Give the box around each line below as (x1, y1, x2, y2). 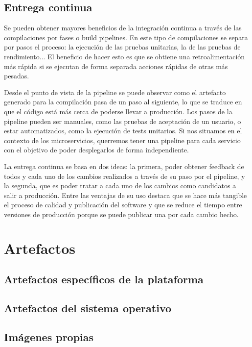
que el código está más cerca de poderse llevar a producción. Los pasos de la (4, 106, 232, 116)
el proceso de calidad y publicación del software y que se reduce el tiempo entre (4, 199, 242, 210)
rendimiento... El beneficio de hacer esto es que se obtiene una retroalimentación (4, 51, 245, 61)
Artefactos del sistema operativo (4, 300, 172, 316)
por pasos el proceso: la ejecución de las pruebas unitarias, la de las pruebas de (4, 42, 241, 52)
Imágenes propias (4, 329, 94, 344)
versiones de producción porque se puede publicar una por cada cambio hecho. (4, 209, 239, 219)
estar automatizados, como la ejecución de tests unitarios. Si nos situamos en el (4, 125, 242, 136)
